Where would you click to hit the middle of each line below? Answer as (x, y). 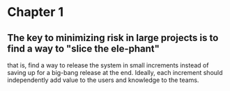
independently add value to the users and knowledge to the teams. (103, 80)
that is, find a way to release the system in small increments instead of (108, 65)
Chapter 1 (36, 12)
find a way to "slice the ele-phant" (84, 48)
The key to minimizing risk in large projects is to (113, 38)
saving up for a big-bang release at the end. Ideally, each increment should (115, 73)
